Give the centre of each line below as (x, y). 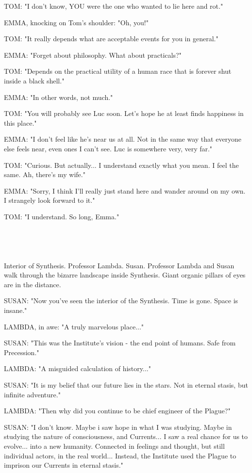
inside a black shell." (34, 80)
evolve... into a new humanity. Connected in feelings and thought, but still (114, 446)
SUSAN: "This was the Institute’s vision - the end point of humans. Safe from (120, 343)
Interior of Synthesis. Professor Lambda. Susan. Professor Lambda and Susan (119, 265)
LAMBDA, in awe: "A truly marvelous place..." (74, 326)
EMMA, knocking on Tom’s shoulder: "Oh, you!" (76, 22)
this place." (20, 122)
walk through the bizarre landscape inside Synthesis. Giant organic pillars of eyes (125, 275)
